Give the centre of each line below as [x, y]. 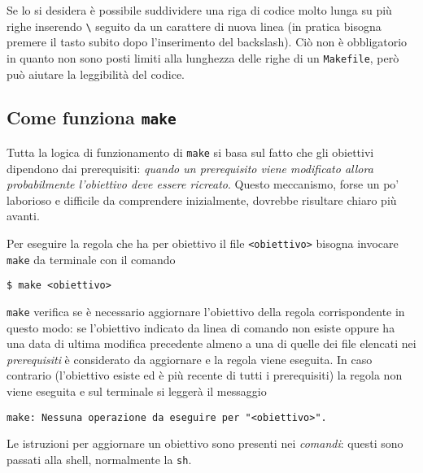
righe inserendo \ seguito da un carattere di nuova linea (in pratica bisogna [194, 26]
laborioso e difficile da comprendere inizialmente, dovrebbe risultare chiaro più [202, 200]
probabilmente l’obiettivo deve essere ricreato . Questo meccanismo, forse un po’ [203, 184]
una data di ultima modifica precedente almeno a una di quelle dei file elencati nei [211, 343]
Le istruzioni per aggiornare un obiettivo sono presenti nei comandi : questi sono [205, 443]
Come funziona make [92, 117]
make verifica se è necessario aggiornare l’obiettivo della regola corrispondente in [206, 311]
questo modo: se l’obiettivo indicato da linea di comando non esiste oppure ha [201, 327]
